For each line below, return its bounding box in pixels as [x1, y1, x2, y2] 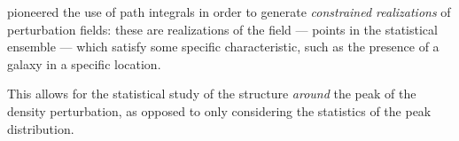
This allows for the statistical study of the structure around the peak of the [7, 84, 416, 103]
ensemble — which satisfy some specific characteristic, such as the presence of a [7, 37, 440, 56]
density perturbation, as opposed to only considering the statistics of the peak [7, 101, 432, 120]
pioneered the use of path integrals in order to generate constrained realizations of [7, 3, 451, 20]
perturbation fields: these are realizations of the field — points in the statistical [7, 20, 438, 38]
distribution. [7, 119, 74, 137]
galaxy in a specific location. [7, 54, 161, 73]
